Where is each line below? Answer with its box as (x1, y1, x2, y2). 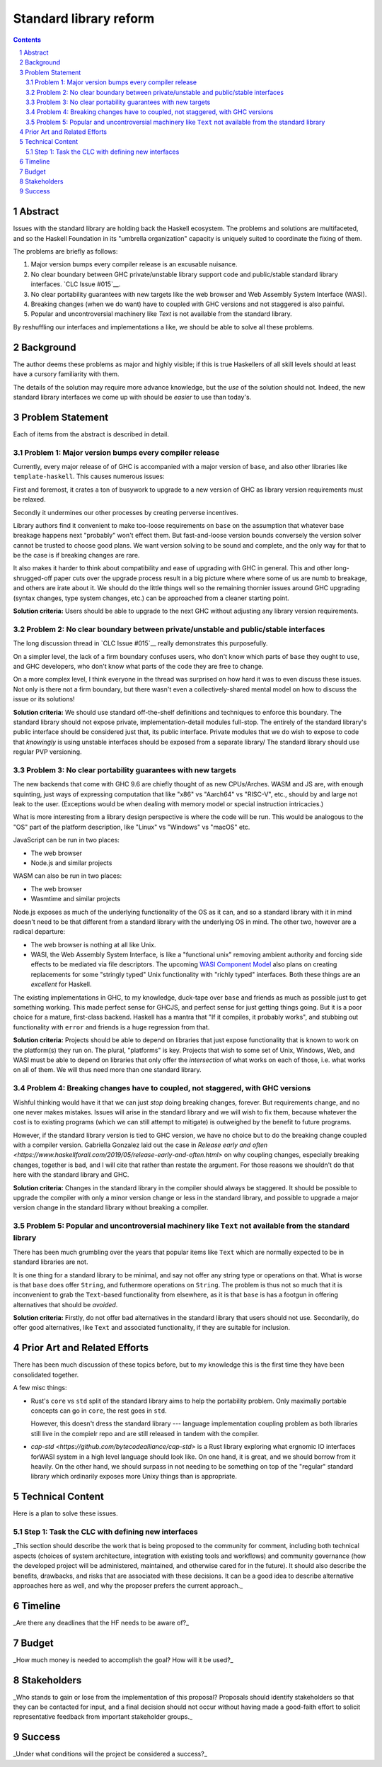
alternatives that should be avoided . (13, 1300, 118, 1309)
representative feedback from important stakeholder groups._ (13, 1712, 193, 1721)
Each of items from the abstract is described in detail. (13, 429, 169, 439)
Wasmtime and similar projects (30, 895, 120, 903)
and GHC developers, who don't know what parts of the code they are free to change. (13, 662, 265, 670)
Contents (13, 35, 42, 44)
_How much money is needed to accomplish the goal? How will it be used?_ (13, 1655, 233, 1664)
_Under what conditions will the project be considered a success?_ (13, 1750, 208, 1758)
